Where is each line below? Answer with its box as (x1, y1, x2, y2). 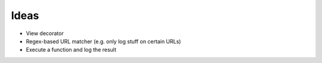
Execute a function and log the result (26, 46, 116, 53)
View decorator (26, 30, 64, 37)
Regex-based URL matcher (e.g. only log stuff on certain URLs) (26, 37, 181, 45)
